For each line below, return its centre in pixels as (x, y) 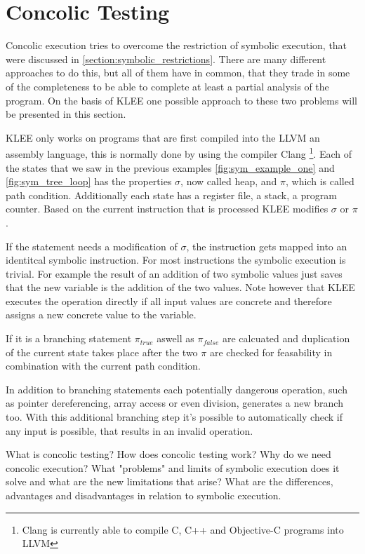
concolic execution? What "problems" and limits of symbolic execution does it (173, 467)
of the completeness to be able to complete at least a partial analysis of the (167, 86)
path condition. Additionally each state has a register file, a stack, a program (171, 195)
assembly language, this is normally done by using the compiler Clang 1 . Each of (179, 153)
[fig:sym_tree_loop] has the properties (89, 181)
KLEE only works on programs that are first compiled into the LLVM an (163, 137)
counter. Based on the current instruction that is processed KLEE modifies (167, 209)
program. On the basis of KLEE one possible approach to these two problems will (181, 100)
